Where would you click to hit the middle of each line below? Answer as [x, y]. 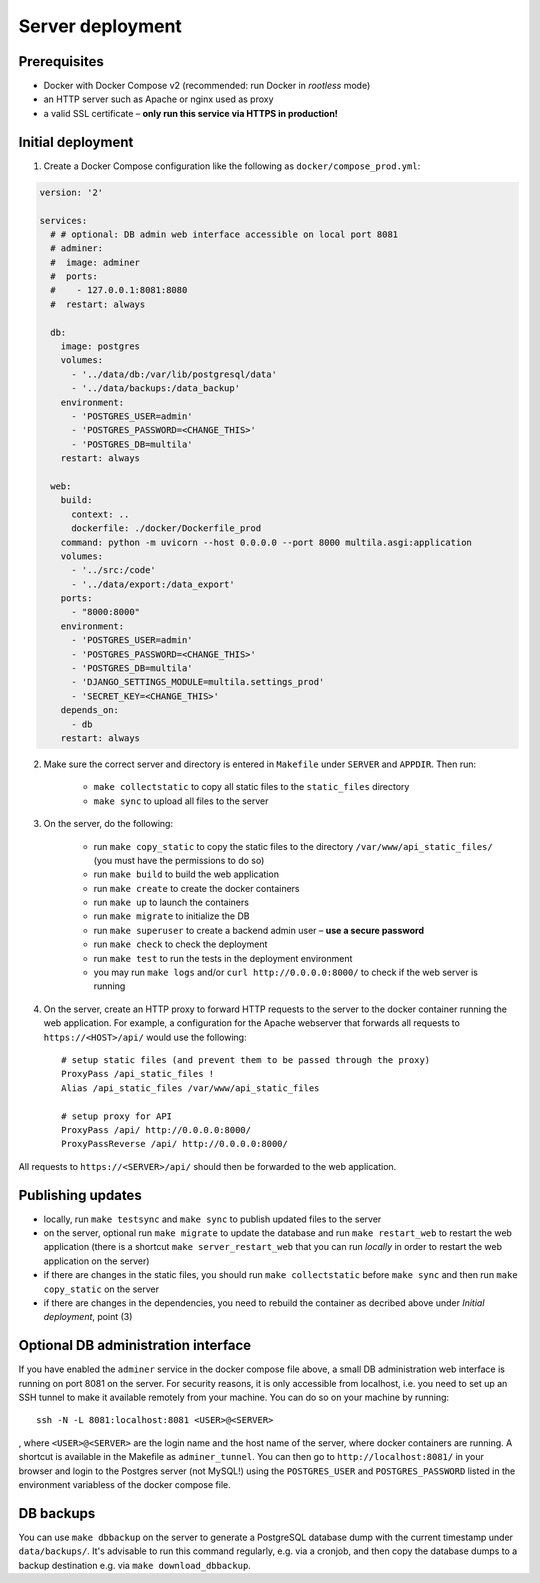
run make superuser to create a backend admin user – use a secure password [259, 930]
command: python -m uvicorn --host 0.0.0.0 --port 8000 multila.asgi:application [266, 542]
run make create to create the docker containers [196, 888]
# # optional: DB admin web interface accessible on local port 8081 [224, 234]
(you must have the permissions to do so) [179, 860]
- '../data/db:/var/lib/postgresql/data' [174, 374]
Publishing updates [80, 1195]
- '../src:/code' [114, 570]
